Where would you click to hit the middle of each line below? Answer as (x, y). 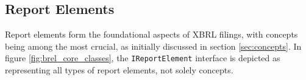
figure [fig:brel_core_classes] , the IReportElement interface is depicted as (143, 58)
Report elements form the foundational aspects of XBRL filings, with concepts (151, 34)
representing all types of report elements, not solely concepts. (119, 70)
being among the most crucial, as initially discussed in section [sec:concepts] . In (153, 46)
